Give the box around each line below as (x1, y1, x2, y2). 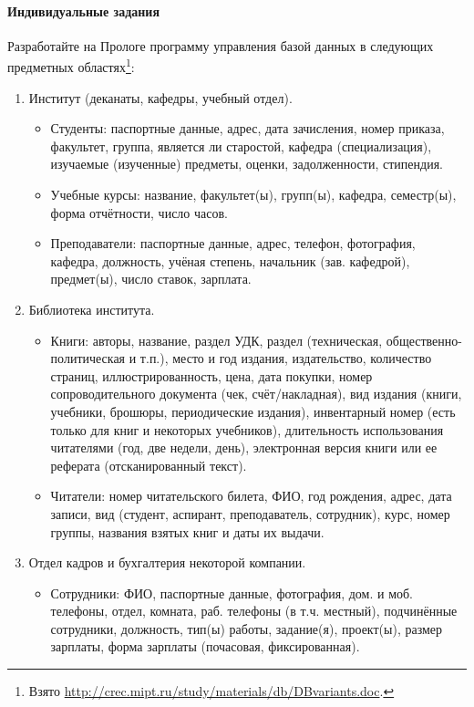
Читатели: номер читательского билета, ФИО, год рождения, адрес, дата (50, 486, 452, 505)
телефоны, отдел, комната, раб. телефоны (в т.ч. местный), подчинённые (50, 601, 458, 620)
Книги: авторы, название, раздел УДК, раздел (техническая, (50, 330, 383, 349)
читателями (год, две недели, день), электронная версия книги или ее (50, 438, 438, 457)
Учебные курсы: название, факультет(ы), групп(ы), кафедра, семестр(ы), (50, 185, 457, 204)
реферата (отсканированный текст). (50, 455, 247, 474)
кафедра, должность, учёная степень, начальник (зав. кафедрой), (50, 251, 410, 270)
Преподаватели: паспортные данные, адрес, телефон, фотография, (50, 234, 416, 253)
